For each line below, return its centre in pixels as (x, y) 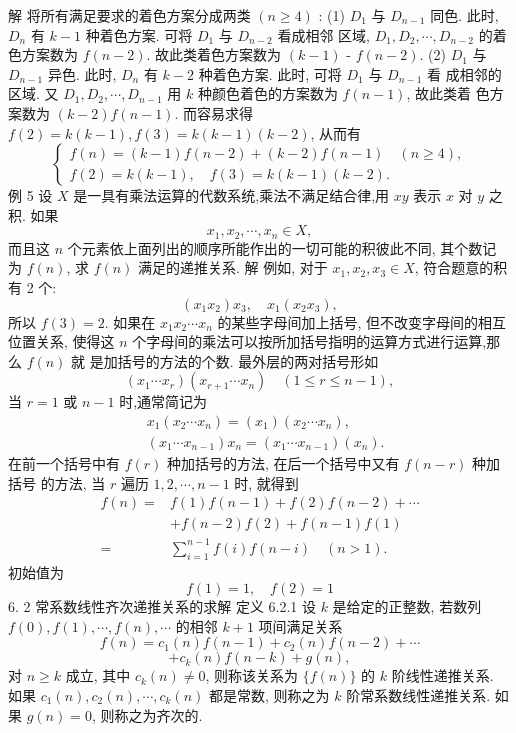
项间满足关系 (300, 625)
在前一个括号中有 (64, 463)
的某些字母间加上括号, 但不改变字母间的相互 (362, 321)
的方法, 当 (73, 482)
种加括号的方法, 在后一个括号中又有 (283, 463)
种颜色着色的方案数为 (267, 93)
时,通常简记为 (163, 401)
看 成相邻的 (464, 73)
